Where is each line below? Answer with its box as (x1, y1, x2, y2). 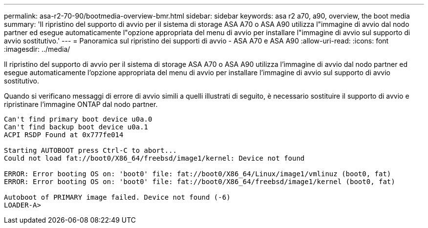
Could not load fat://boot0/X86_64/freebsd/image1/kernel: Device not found (4, 154, 305, 162)
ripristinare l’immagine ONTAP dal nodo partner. (4, 100, 158, 108)
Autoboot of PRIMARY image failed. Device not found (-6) (4, 193, 231, 201)
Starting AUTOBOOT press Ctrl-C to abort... (4, 146, 177, 154)
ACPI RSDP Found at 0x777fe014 (4, 131, 124, 139)
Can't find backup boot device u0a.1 (4, 123, 149, 131)
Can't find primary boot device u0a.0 (4, 115, 152, 123)
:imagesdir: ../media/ (4, 45, 70, 53)
